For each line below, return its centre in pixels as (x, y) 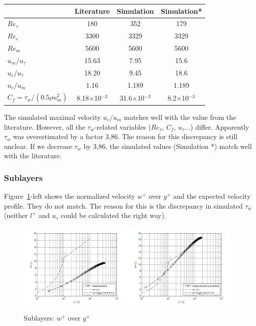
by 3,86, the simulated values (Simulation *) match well (168, 146)
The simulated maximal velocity (53, 117)
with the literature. (33, 156)
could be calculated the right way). (113, 215)
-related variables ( (123, 127)
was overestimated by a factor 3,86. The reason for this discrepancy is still (125, 136)
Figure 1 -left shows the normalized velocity (70, 196)
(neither (16, 215)
